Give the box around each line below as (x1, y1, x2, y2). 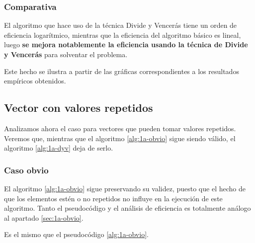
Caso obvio (4, 163, 49, 176)
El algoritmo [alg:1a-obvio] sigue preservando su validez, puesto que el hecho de (4, 183, 246, 193)
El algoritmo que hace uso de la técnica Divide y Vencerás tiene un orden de (4, 20, 237, 30)
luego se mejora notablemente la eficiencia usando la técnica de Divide (4, 39, 248, 50)
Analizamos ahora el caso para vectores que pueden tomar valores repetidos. (4, 123, 236, 133)
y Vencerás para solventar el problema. (4, 49, 128, 59)
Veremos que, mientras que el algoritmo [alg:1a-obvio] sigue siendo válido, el (4, 133, 236, 143)
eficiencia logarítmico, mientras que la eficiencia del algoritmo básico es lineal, (4, 29, 241, 40)
